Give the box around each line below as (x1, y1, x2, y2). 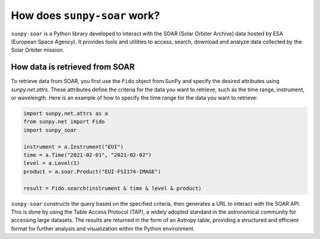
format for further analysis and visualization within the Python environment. (11, 225, 195, 232)
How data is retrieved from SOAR (11, 62, 135, 72)
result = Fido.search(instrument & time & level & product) (23, 184, 202, 192)
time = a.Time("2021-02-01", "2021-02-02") (23, 151, 152, 158)
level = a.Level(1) (23, 160, 80, 167)
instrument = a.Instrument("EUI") (23, 143, 124, 150)
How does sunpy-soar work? (11, 9, 160, 22)
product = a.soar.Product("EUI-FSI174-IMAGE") (23, 168, 161, 175)
